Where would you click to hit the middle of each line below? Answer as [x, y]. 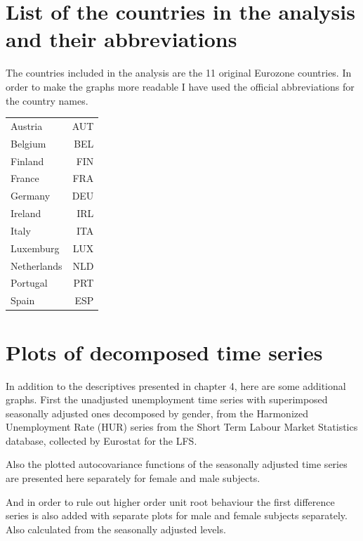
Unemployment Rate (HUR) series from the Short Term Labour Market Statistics [182, 427]
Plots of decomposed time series [164, 352]
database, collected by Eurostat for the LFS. [101, 440]
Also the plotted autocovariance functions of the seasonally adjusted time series [177, 464]
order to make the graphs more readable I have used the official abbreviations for [180, 86]
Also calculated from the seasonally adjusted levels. [116, 529]
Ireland [26, 213]
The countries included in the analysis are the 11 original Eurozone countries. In [179, 73]
